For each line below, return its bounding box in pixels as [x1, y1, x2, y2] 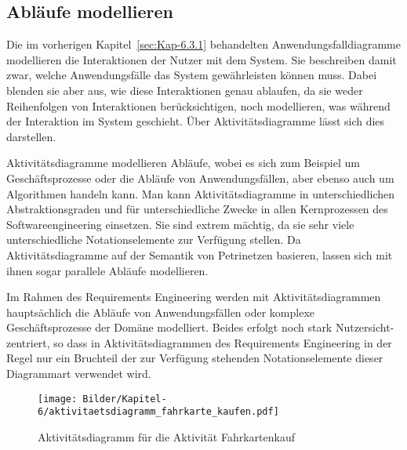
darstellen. [6, 128, 56, 144]
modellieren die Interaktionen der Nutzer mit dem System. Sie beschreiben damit [6, 51, 397, 67]
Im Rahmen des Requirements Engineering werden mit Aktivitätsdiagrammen [6, 289, 381, 305]
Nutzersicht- [335, 319, 394, 336]
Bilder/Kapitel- [82, 393, 167, 405]
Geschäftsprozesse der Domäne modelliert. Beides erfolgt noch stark [6, 319, 333, 336]
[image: [38, 393, 78, 405]
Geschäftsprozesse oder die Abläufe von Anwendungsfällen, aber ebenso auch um [6, 169, 394, 186]
